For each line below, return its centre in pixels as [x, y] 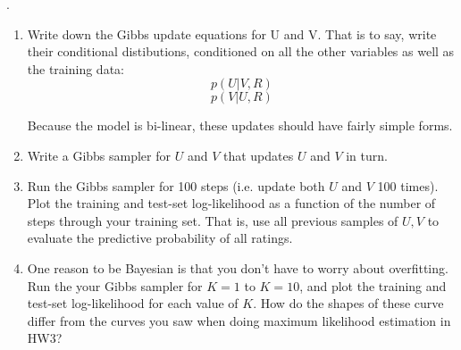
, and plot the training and [373, 285]
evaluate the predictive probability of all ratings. [160, 238]
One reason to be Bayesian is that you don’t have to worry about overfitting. [238, 267]
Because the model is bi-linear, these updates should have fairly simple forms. [240, 125]
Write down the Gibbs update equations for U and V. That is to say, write [232, 33]
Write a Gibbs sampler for [99, 155]
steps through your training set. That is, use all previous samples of [213, 220]
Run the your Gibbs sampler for [115, 285]
